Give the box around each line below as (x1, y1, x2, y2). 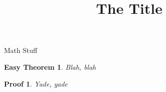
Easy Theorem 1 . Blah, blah (4, 61, 96, 72)
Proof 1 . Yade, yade (4, 78, 68, 89)
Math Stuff (4, 45, 37, 55)
